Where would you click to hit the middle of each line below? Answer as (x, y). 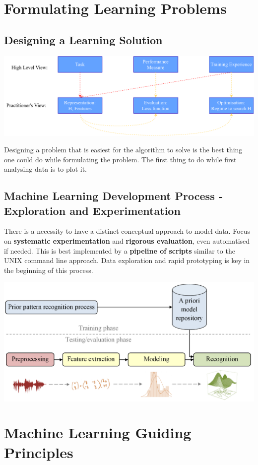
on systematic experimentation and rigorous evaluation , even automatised (127, 241)
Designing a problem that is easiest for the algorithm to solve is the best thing (123, 150)
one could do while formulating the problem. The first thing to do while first (120, 159)
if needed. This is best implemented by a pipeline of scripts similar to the (120, 250)
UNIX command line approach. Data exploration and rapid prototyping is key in (127, 260)
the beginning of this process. (49, 270)
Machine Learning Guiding (98, 432)
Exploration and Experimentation (92, 210)
